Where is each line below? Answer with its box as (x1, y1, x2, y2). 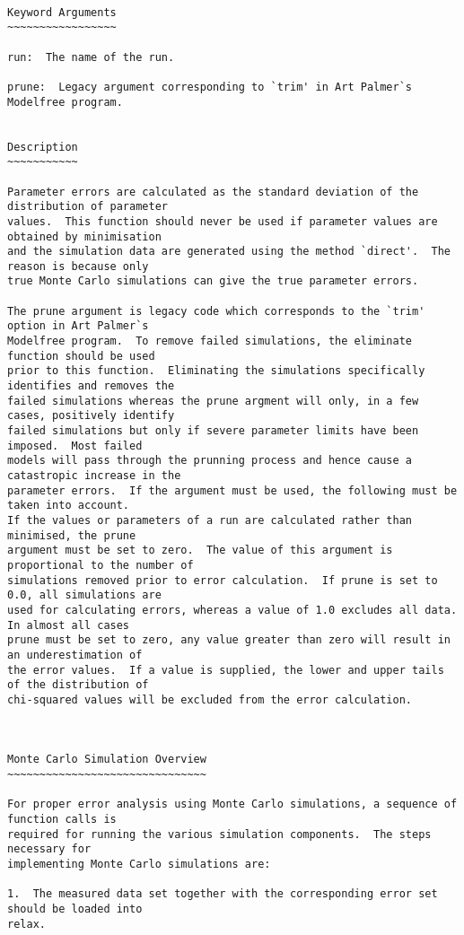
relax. (7, 917, 46, 931)
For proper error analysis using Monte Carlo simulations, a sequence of (7, 798, 458, 811)
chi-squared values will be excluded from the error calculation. (7, 693, 413, 706)
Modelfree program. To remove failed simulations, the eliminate (7, 335, 413, 348)
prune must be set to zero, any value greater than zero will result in (7, 634, 451, 647)
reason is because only (7, 259, 149, 273)
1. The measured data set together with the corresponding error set (7, 887, 438, 901)
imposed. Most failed (7, 439, 143, 452)
